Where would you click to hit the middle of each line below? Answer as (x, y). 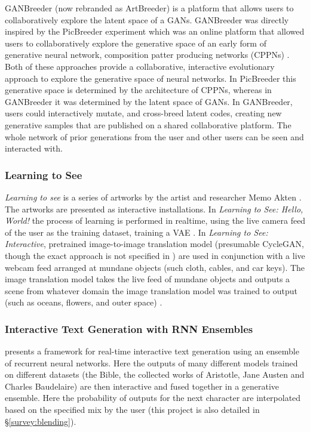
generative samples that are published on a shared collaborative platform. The (148, 124)
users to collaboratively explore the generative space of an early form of (136, 43)
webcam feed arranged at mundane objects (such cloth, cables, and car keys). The (155, 267)
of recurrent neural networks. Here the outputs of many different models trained (151, 362)
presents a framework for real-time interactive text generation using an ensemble (152, 351)
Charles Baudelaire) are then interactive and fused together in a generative (142, 386)
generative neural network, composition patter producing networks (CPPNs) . (147, 55)
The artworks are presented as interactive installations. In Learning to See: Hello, (154, 209)
